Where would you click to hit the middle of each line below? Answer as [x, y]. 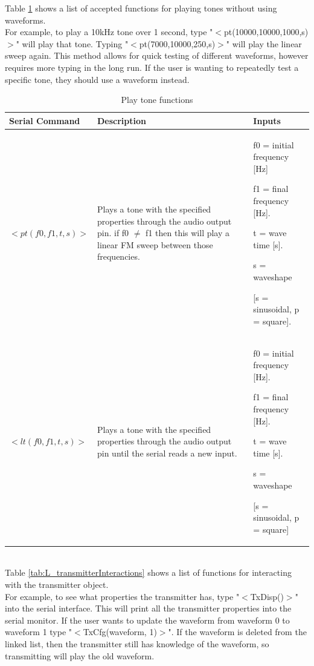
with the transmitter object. [57, 584]
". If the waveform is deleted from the [237, 632]
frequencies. [118, 256]
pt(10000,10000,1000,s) [266, 32]
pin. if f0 [113, 233]
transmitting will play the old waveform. [80, 655]
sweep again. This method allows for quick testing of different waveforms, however [157, 55]
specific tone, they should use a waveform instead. [97, 79]
